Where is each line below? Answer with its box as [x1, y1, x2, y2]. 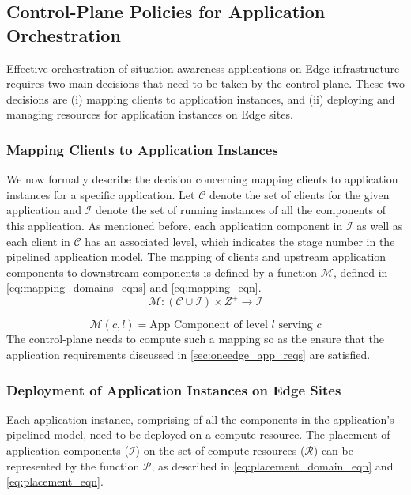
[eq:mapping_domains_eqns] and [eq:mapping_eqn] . [6, 279, 262, 296]
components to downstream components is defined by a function [6, 263, 318, 280]
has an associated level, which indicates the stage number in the [85, 232, 395, 249]
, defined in [333, 263, 388, 280]
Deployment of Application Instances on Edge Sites [6, 380, 341, 399]
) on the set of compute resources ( [135, 442, 305, 459]
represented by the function [6, 457, 140, 474]
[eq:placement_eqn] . [6, 473, 104, 489]
